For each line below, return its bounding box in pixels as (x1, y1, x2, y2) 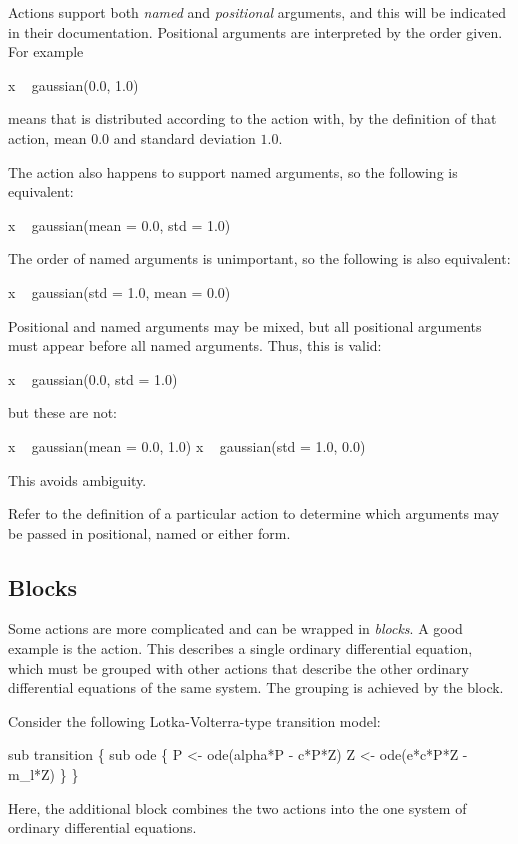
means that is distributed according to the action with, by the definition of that (8, 108, 497, 129)
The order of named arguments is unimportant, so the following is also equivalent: (8, 248, 511, 269)
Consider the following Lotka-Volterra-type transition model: (8, 710, 381, 731)
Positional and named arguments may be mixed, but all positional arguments (8, 315, 482, 336)
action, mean (8, 127, 87, 148)
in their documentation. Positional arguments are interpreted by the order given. (8, 21, 503, 42)
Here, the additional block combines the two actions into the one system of (8, 797, 467, 818)
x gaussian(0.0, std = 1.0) (8, 368, 178, 389)
